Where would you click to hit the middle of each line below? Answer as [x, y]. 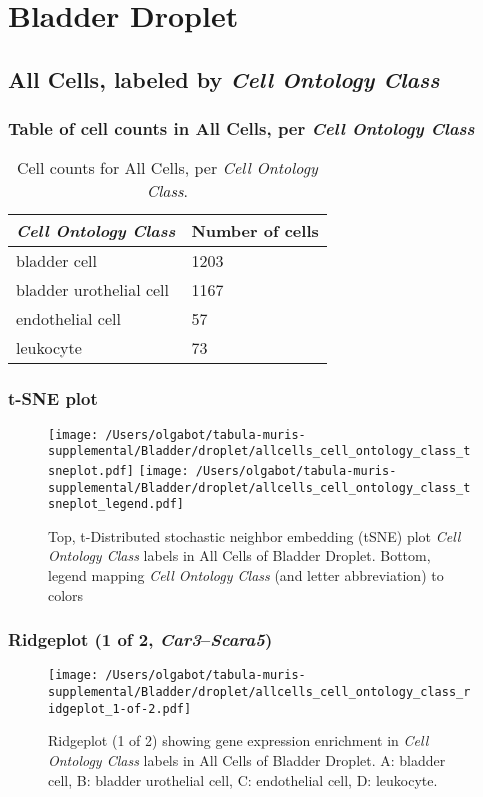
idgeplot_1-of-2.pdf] [120, 708]
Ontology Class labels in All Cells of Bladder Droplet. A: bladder [247, 760]
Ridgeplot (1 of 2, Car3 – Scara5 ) [140, 639]
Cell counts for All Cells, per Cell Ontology [167, 168]
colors [66, 594]
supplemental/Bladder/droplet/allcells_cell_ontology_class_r [259, 692]
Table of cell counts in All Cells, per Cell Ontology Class [241, 128]
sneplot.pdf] [91, 470]
